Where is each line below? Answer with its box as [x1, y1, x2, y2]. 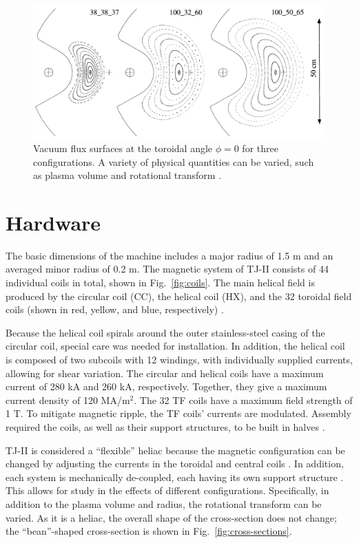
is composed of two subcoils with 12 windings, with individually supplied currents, [6, 352, 353, 367]
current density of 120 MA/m [6, 392, 130, 407]
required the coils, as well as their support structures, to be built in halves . [6, 419, 325, 434]
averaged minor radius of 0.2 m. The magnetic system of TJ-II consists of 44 [6, 262, 329, 276]
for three [242, 140, 278, 155]
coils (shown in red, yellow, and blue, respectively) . [6, 302, 224, 317]
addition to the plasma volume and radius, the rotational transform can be [6, 496, 322, 511]
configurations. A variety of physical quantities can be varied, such [33, 154, 314, 169]
